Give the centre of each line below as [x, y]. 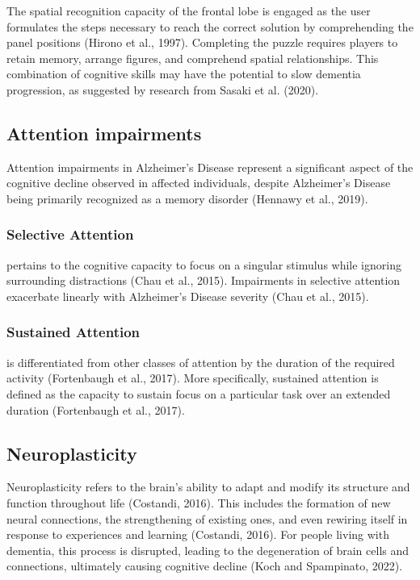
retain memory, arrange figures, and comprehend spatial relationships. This [193, 58]
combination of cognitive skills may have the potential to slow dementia [184, 74]
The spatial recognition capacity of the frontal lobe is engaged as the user [189, 10]
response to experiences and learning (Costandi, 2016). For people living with [198, 534]
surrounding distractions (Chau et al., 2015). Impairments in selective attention [204, 280]
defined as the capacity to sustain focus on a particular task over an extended [199, 393]
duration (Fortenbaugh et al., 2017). [96, 409]
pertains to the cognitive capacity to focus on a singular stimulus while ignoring [204, 264]
